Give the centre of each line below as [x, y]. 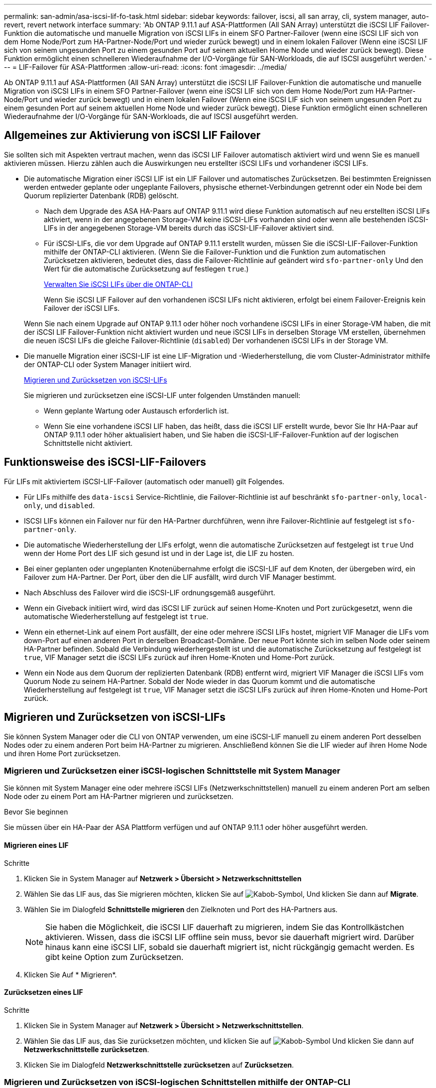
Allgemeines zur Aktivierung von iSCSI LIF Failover [132, 136]
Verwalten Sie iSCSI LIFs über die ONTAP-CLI [118, 284]
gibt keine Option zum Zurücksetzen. [114, 957]
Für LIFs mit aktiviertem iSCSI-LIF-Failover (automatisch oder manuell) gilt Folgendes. [144, 481]
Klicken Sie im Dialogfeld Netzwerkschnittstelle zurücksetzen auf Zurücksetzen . [159, 1065]
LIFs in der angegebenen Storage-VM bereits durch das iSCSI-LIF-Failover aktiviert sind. [189, 228]
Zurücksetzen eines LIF [44, 992]
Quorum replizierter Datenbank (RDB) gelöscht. [101, 195]
